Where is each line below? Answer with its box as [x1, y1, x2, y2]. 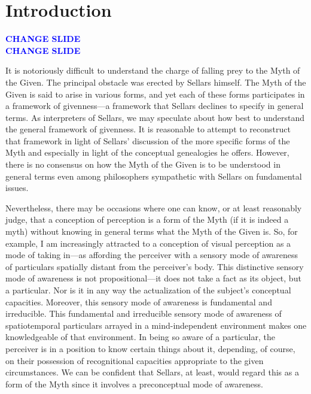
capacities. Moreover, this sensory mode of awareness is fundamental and [5, 295, 272, 308]
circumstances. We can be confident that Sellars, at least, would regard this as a [5, 366, 299, 378]
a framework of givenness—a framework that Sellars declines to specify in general [5, 99, 304, 112]
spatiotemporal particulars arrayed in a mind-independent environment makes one [5, 319, 307, 331]
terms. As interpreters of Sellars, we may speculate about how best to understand [5, 111, 305, 123]
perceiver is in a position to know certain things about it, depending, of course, [5, 342, 295, 354]
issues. [5, 181, 29, 194]
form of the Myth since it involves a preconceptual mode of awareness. [5, 377, 263, 390]
